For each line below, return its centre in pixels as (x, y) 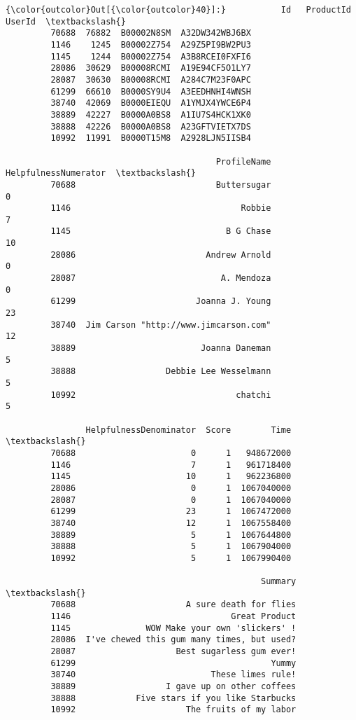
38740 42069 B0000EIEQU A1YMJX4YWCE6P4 (151, 103)
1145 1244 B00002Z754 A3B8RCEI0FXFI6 (151, 56)
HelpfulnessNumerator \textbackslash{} (101, 173)
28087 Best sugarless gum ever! (173, 652)
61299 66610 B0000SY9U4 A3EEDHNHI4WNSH (151, 91)
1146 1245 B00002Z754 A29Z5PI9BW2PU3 (151, 44)
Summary (279, 582)
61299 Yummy (173, 663)
